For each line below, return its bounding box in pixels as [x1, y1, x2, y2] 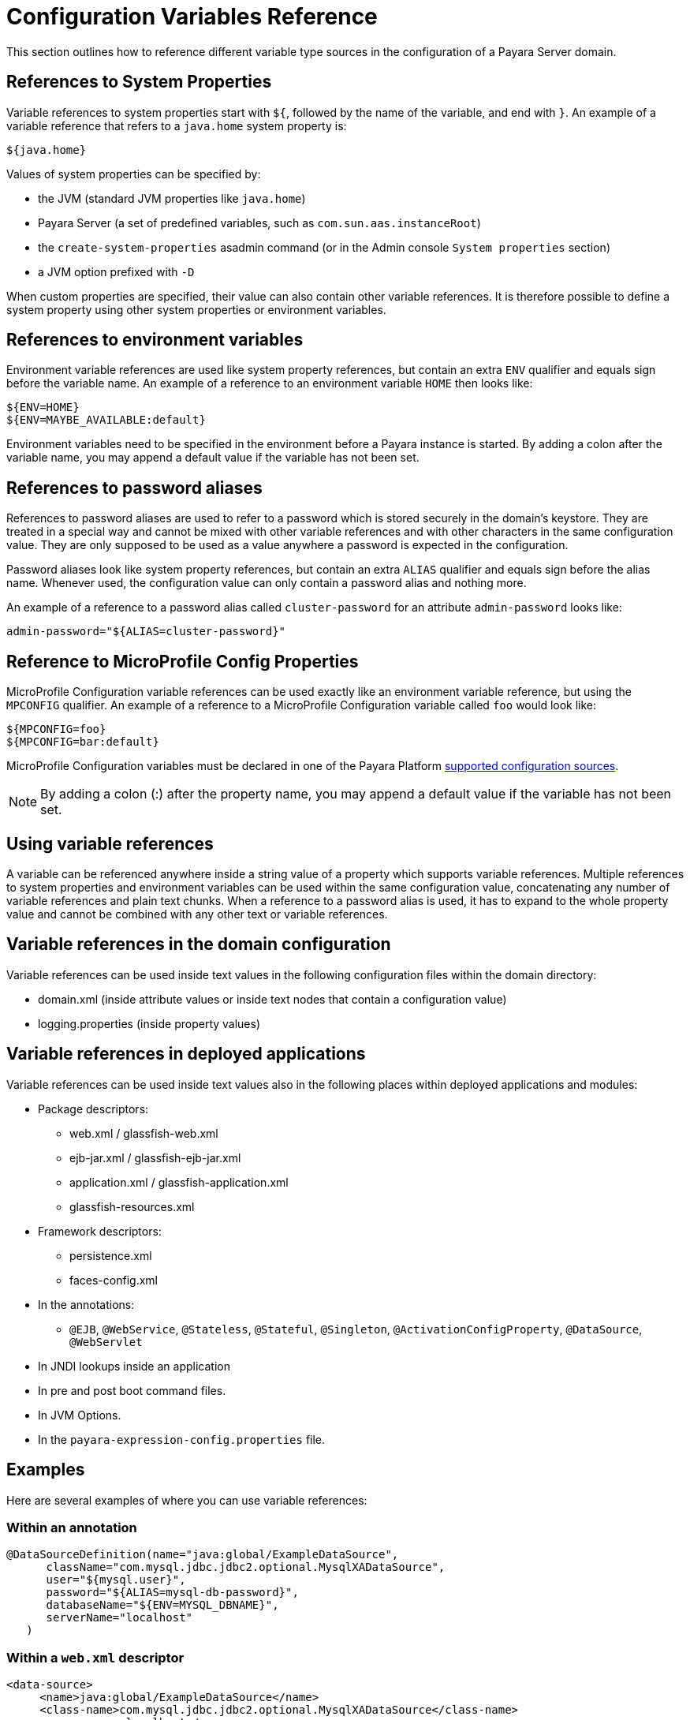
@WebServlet [69, 1335, 143, 1348]
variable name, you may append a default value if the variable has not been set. [6, 451, 420, 465]
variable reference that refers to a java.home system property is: [6, 118, 347, 133]
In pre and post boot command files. [38, 1383, 226, 1397]
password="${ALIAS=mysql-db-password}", [46, 1586, 299, 1599]
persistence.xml [69, 1248, 152, 1262]
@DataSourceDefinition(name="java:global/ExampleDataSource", [6, 1548, 399, 1561]
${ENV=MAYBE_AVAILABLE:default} [6, 413, 206, 427]
